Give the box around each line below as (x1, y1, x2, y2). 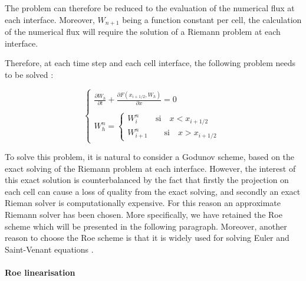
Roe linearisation (5, 266, 75, 279)
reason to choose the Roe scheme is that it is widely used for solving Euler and (5, 231, 289, 244)
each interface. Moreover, (5, 13, 95, 25)
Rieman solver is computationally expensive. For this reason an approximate (5, 197, 281, 209)
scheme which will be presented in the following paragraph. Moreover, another (5, 220, 287, 232)
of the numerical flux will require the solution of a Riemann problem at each (5, 25, 281, 38)
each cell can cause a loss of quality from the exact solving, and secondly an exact (5, 185, 301, 197)
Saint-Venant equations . (5, 243, 94, 255)
